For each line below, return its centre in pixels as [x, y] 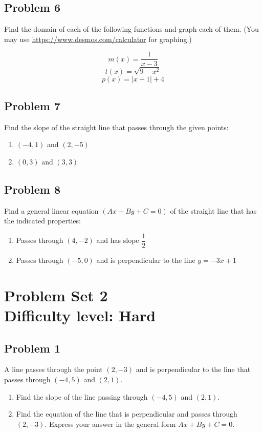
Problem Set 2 [56, 295]
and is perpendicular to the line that [193, 369]
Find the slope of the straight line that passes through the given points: [116, 127]
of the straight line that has [213, 210]
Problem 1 [32, 348]
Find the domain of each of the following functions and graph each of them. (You [131, 29]
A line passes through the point [53, 369]
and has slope [118, 240]
